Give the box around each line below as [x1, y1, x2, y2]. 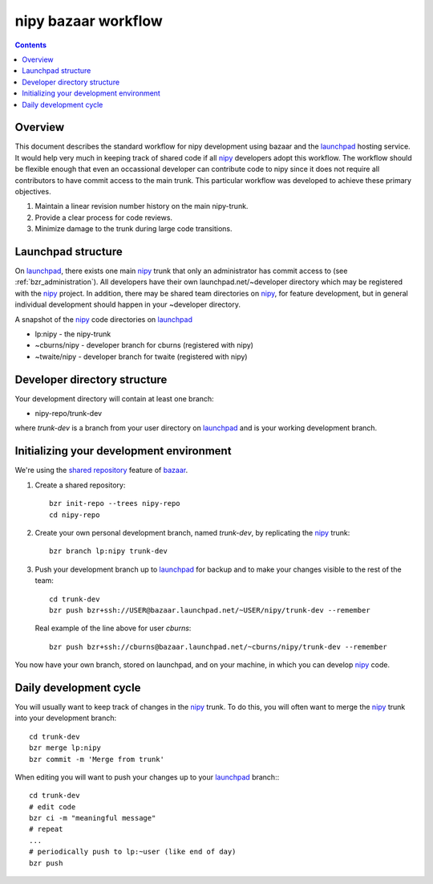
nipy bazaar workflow [14, 12, 164, 30]
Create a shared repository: [34, 480, 126, 490]
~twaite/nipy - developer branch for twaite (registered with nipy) [34, 352, 248, 361]
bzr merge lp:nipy [29, 743, 102, 752]
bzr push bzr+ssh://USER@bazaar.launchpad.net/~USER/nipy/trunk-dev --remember [49, 605, 370, 614]
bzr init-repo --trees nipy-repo [49, 499, 180, 508]
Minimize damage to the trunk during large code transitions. [34, 224, 233, 234]
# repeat [29, 825, 63, 834]
